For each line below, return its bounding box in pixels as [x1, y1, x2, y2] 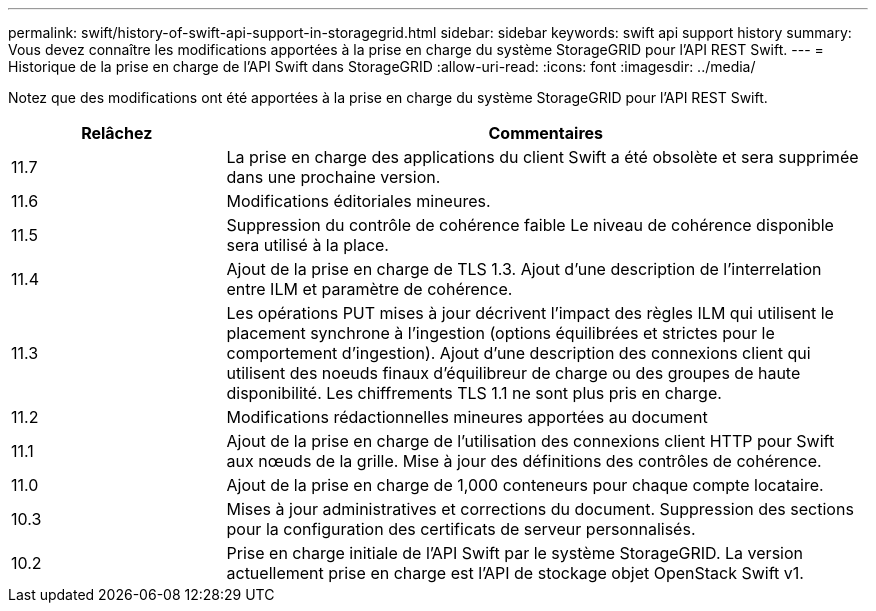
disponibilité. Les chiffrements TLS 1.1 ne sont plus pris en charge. [226, 383, 722, 403]
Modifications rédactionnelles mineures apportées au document [226, 407, 708, 427]
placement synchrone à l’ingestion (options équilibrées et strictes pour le [226, 323, 775, 343]
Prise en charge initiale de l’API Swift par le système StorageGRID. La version [226, 543, 803, 563]
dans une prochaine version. [226, 167, 441, 187]
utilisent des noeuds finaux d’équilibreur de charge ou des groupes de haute [226, 363, 801, 383]
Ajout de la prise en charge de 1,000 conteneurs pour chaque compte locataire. [226, 475, 824, 495]
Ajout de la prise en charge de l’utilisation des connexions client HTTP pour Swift [226, 431, 835, 451]
